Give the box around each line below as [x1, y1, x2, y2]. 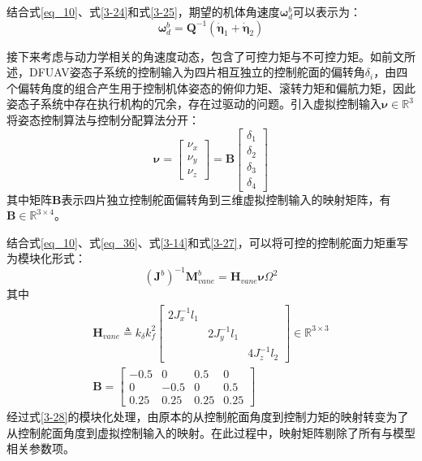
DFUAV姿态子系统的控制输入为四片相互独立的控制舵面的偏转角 [28, 63, 365, 80]
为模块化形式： [6, 250, 86, 267]
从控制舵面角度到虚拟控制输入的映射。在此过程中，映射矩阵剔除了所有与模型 [6, 424, 416, 441]
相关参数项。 [6, 440, 75, 457]
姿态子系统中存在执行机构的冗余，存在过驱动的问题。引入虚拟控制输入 [6, 95, 381, 112]
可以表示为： [293, 3, 362, 20]
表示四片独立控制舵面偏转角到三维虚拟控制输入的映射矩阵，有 [61, 190, 391, 207]
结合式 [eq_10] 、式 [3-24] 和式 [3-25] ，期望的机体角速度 [6, 3, 280, 20]
